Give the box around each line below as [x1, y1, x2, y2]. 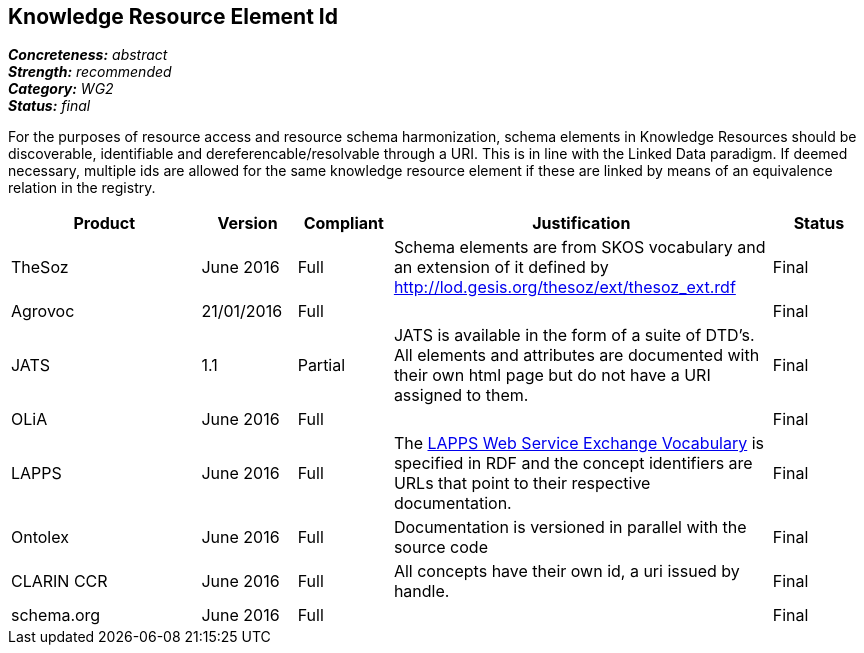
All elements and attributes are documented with [393, 345, 760, 366]
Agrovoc [11, 301, 75, 322]
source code [393, 537, 488, 558]
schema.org [11, 605, 101, 626]
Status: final [8, 97, 91, 115]
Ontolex [11, 527, 69, 548]
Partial [297, 355, 346, 376]
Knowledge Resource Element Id [8, 4, 338, 29]
